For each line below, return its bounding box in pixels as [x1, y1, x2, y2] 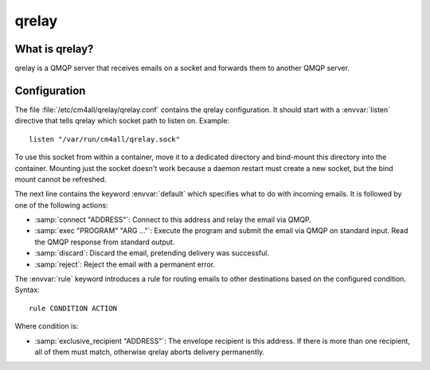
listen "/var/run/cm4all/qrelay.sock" [29, 134, 181, 143]
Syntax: [14, 285, 40, 294]
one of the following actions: [14, 200, 108, 210]
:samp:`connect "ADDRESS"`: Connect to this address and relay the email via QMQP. [34, 215, 312, 224]
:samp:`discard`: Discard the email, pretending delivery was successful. [34, 248, 270, 258]
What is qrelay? [14, 42, 94, 56]
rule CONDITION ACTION [29, 303, 118, 313]
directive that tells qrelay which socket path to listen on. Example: [14, 116, 230, 126]
